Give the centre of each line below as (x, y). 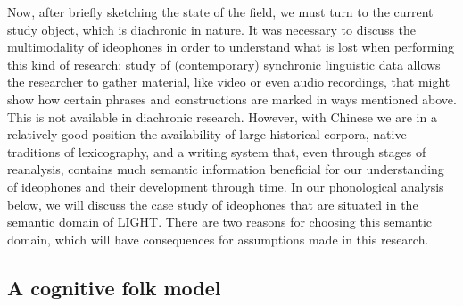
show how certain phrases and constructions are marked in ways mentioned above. (232, 99)
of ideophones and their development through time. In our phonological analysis (226, 186)
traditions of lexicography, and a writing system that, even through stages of (217, 151)
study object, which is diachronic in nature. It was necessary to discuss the (212, 29)
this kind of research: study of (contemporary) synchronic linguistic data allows (224, 64)
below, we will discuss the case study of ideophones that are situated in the (213, 204)
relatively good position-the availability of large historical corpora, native (207, 134)
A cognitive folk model (114, 287)
